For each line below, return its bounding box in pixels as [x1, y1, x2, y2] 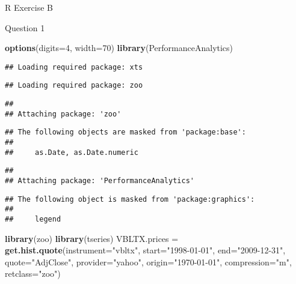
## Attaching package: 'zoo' [5, 109, 122, 118]
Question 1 [5, 21, 45, 34]
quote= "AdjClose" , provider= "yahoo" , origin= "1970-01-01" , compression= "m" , [5, 255, 292, 268]
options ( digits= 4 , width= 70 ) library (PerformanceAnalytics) [5, 41, 233, 54]
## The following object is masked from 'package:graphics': [5, 195, 255, 204]
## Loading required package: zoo [5, 81, 143, 90]
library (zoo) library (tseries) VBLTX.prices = [5, 232, 179, 244]
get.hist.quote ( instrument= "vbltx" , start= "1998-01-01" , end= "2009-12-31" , [5, 244, 286, 256]
